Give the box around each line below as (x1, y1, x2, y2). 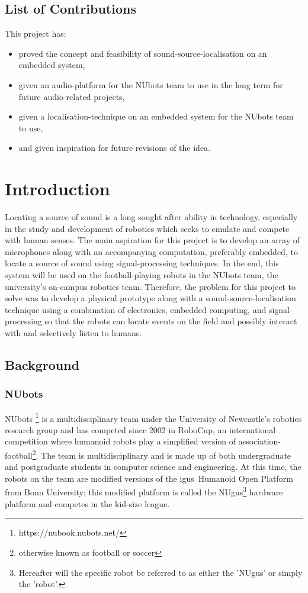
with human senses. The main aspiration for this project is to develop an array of (5, 234, 300, 246)
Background (5, 356, 80, 373)
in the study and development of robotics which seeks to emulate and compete (5, 222, 290, 234)
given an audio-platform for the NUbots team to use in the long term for (18, 78, 283, 91)
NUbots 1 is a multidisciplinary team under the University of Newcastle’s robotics (5, 410, 302, 424)
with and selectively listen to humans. (5, 327, 142, 339)
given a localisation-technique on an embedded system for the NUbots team (18, 110, 294, 123)
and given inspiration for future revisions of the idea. (18, 141, 211, 154)
